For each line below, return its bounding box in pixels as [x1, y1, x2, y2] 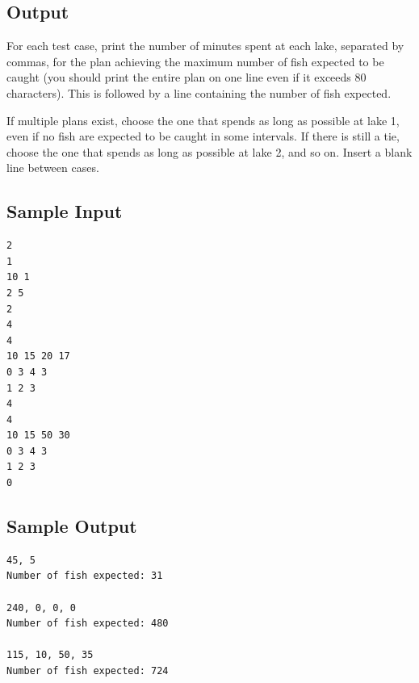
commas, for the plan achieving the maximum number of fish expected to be [6, 52, 384, 69]
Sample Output [6, 513, 137, 538]
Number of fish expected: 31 [6, 570, 163, 582]
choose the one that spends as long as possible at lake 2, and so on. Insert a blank [6, 143, 413, 160]
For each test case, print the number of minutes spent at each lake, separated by [6, 37, 404, 54]
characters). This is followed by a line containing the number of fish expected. [6, 84, 392, 101]
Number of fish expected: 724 [6, 665, 169, 677]
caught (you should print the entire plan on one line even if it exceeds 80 [6, 69, 367, 86]
